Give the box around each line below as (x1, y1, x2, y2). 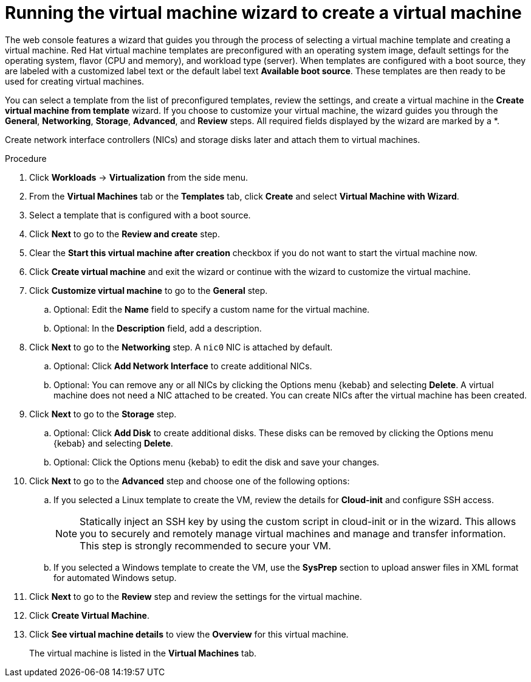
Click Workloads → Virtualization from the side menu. (29, 172, 248, 183)
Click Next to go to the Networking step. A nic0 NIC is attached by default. (29, 341, 333, 352)
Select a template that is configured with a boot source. (29, 209, 251, 220)
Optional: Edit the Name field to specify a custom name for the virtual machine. (53, 304, 370, 315)
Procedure (5, 153, 47, 164)
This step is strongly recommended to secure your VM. (80, 539, 331, 552)
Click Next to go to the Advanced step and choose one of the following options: (29, 475, 350, 486)
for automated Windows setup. (53, 572, 177, 583)
